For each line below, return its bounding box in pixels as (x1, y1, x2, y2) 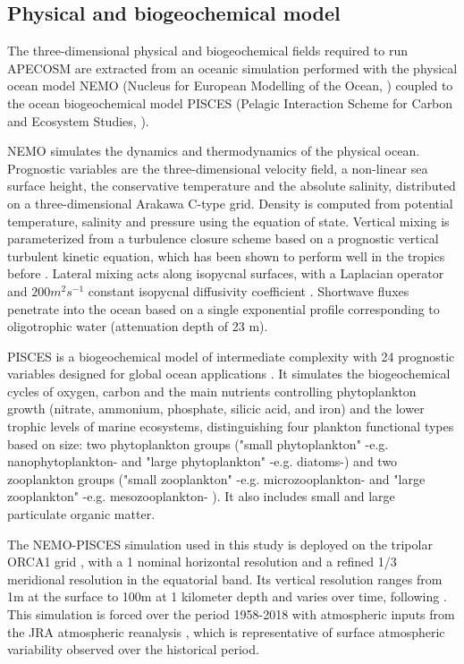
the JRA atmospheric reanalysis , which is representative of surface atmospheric (7, 622, 445, 641)
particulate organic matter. (7, 505, 156, 524)
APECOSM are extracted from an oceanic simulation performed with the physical (7, 58, 458, 77)
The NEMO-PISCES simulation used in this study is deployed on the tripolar (7, 534, 433, 553)
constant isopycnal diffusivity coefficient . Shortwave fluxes (88, 281, 409, 300)
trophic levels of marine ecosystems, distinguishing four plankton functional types (7, 417, 454, 436)
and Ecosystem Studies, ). (7, 111, 149, 130)
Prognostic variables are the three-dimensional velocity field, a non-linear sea (7, 158, 428, 177)
